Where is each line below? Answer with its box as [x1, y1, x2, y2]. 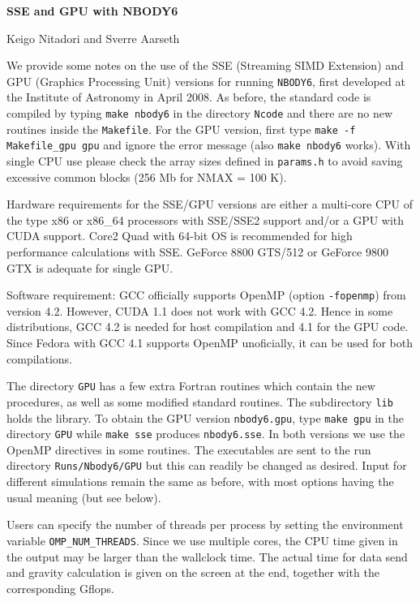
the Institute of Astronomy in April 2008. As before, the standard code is [6, 88, 371, 105]
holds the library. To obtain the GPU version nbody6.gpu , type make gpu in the [6, 409, 404, 426]
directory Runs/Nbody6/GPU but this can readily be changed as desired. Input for [6, 457, 407, 474]
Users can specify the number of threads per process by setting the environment [6, 516, 404, 533]
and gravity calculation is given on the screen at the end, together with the [6, 564, 379, 581]
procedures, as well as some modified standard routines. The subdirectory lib [6, 393, 393, 410]
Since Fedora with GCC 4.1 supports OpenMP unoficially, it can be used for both [6, 334, 414, 351]
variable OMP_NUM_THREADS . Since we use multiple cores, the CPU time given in [6, 531, 398, 548]
